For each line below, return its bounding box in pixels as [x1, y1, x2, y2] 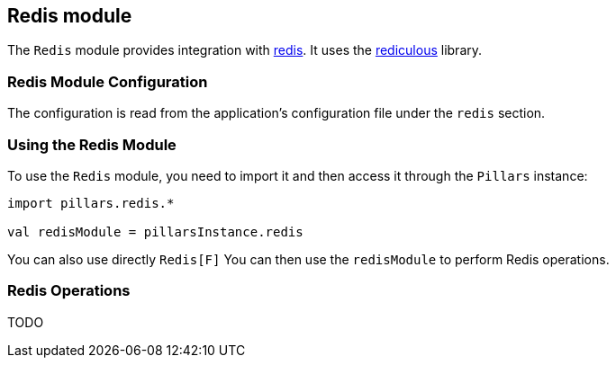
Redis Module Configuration [7, 72, 208, 91]
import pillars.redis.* [7, 195, 175, 210]
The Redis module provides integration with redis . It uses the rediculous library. [7, 42, 483, 58]
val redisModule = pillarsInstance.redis [7, 224, 303, 239]
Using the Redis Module [7, 135, 177, 154]
